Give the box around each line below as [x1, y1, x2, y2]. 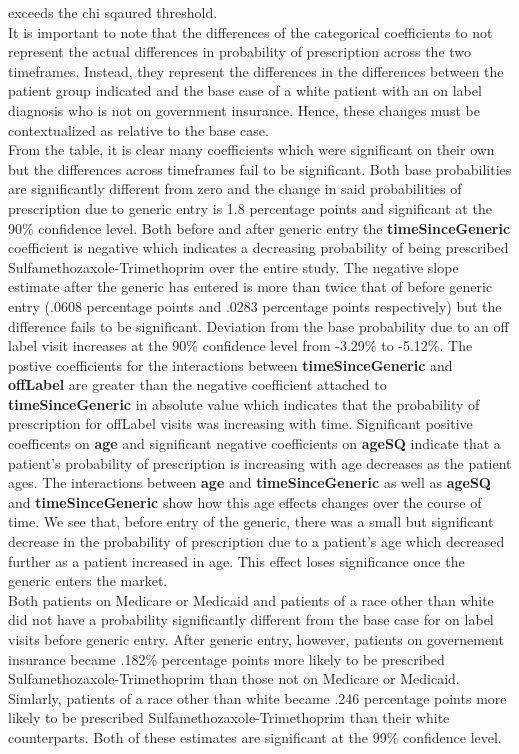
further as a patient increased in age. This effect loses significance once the [8, 550, 465, 571]
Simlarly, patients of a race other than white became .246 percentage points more [8, 687, 507, 708]
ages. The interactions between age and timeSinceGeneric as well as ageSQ [8, 472, 491, 493]
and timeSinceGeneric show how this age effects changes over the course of [8, 491, 482, 512]
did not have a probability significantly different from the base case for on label [8, 609, 494, 630]
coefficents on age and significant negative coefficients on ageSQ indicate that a [8, 433, 501, 454]
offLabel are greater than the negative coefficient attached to [8, 374, 387, 395]
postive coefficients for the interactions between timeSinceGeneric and [8, 354, 453, 375]
